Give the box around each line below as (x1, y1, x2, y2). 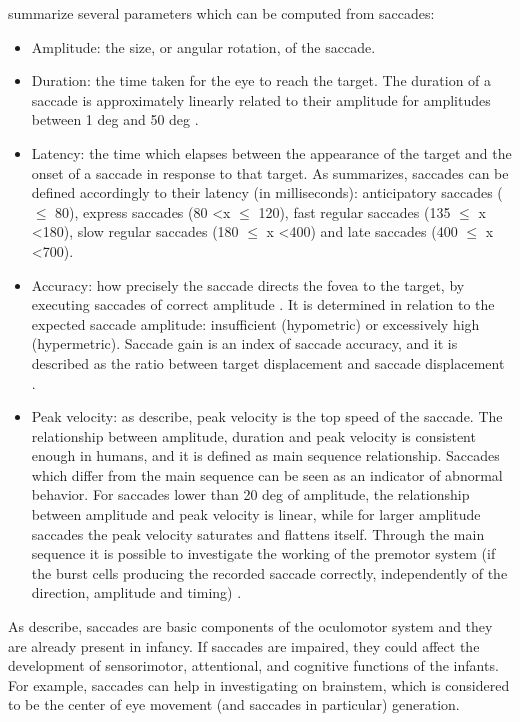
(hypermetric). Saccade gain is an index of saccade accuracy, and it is (31, 333, 458, 354)
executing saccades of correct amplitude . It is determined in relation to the (31, 294, 495, 315)
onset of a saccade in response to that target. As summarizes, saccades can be (31, 162, 509, 183)
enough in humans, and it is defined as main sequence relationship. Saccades (31, 445, 500, 466)
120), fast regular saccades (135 (258, 201, 451, 222)
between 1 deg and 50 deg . (31, 109, 199, 130)
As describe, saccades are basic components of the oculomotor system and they (8, 616, 493, 637)
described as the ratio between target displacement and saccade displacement (31, 352, 505, 373)
